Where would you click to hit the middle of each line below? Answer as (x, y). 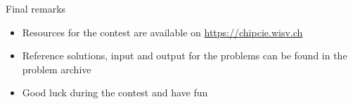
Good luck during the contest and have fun (115, 92)
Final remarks (36, 8)
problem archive (57, 69)
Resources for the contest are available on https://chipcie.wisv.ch (162, 32)
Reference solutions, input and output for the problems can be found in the (185, 55)
